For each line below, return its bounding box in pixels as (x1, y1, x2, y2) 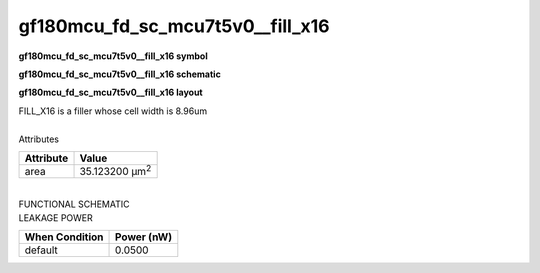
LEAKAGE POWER (18, 212, 94, 224)
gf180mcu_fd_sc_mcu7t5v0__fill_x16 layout (18, 86, 204, 99)
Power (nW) (115, 230, 173, 244)
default (24, 243, 59, 257)
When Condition (24, 230, 104, 244)
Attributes (18, 133, 60, 145)
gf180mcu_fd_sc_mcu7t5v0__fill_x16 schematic (18, 68, 222, 80)
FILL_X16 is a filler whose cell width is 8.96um (18, 105, 208, 117)
